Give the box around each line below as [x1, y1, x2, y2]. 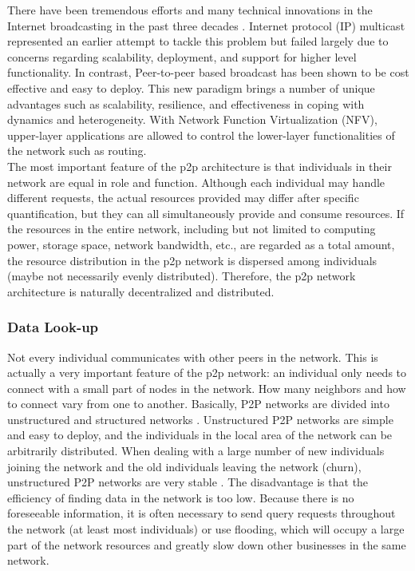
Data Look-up [7, 317, 99, 337]
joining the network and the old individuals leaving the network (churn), [7, 458, 362, 474]
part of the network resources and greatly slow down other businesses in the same [7, 536, 406, 553]
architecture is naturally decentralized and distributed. [7, 283, 275, 299]
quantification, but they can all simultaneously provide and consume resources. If [7, 204, 405, 221]
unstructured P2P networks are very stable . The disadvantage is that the [7, 474, 369, 490]
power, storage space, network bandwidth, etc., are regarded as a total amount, [7, 236, 395, 252]
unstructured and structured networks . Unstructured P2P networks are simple [7, 410, 393, 427]
